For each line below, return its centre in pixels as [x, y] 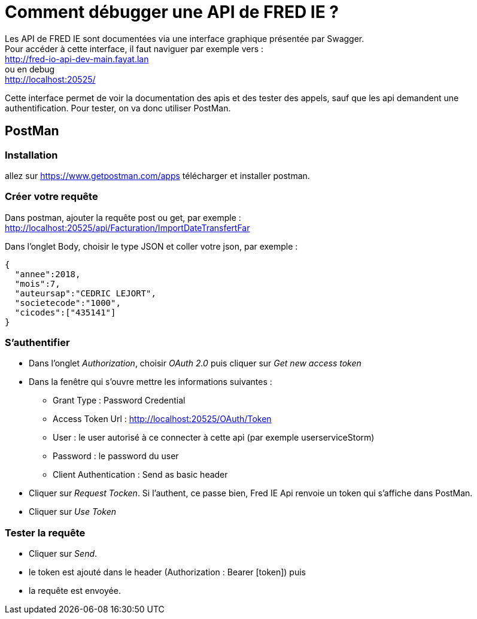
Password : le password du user [116, 456]
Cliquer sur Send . [63, 554]
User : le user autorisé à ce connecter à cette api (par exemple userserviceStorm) [214, 438]
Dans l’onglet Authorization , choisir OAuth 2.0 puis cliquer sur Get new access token [195, 363]
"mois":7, [37, 283]
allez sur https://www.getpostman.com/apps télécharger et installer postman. [157, 175]
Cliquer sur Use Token [72, 512]
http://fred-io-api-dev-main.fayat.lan [77, 59]
